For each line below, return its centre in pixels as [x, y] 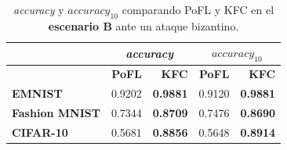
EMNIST [37, 93]
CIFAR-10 [40, 132]
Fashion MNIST [56, 113]
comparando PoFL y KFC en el [198, 9]
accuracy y [39, 9]
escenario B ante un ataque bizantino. [143, 25]
